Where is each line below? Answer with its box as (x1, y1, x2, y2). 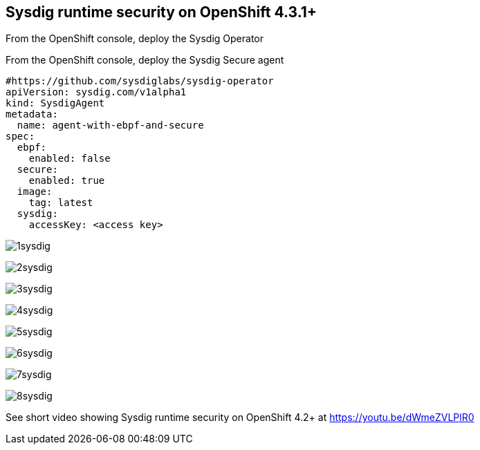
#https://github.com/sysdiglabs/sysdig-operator (6, 75, 274, 87)
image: (17, 186, 53, 198)
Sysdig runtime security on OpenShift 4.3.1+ (6, 3, 317, 21)
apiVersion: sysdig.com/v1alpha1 (6, 86, 187, 98)
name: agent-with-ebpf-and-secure (17, 120, 204, 131)
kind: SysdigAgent (6, 97, 105, 109)
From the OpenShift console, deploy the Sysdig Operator (6, 32, 264, 45)
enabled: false (28, 153, 111, 165)
